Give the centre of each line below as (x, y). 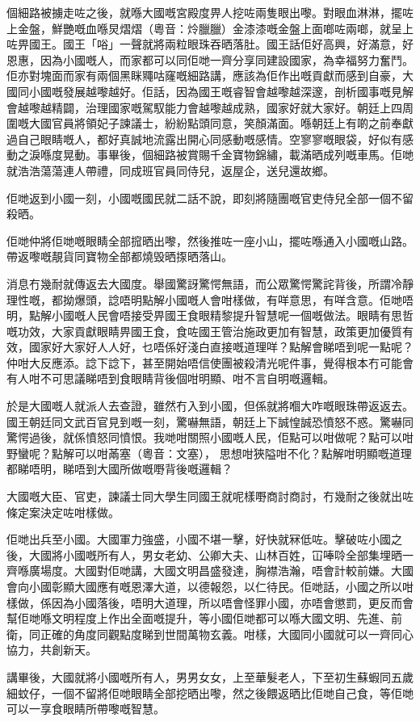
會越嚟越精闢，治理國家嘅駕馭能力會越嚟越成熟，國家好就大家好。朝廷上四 (204, 107)
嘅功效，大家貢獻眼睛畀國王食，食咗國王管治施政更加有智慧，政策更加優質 (204, 331)
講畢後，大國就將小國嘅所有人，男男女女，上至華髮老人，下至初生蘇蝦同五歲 (210, 676)
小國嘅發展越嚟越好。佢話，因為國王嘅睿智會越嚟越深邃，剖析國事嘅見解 (221, 91)
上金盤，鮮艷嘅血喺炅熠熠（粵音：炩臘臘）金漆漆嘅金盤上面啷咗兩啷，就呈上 (210, 28)
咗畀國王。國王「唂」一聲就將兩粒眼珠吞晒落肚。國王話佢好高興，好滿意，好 (210, 44)
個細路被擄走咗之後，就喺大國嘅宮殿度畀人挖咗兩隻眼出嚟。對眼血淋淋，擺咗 (210, 12)
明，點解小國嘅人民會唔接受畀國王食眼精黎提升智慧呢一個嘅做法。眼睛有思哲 (210, 315)
